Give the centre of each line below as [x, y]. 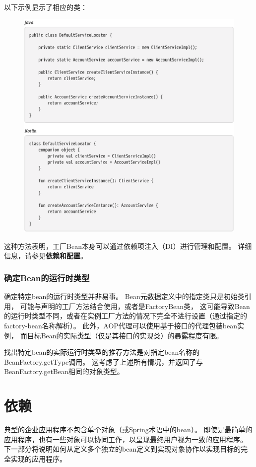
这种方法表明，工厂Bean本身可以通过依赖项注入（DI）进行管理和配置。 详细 [128, 246]
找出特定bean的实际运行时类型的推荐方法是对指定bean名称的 [102, 352]
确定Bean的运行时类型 [47, 277]
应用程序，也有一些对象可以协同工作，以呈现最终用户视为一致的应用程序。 [126, 439]
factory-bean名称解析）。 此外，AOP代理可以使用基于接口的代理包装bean [121, 325]
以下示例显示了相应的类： [46, 7]
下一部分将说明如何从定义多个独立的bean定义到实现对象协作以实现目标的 [123, 449]
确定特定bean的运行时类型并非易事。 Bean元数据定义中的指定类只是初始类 [124, 296]
